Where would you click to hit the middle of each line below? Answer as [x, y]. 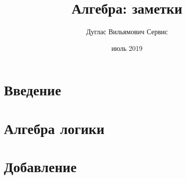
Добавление [40, 167]
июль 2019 [127, 48]
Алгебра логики [54, 128]
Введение [33, 90]
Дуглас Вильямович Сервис [127, 32]
